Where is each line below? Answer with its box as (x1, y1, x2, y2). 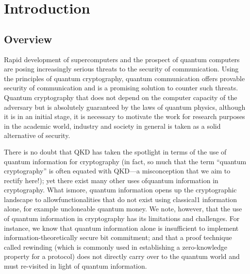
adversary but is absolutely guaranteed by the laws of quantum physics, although (4, 102, 246, 112)
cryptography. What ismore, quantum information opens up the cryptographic (4, 185, 237, 195)
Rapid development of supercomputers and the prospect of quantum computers (4, 54, 240, 64)
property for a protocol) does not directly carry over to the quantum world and (4, 251, 240, 261)
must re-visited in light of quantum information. (4, 261, 147, 271)
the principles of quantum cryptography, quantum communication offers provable (4, 73, 245, 83)
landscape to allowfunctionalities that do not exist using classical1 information (4, 194, 237, 204)
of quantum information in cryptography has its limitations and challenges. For (4, 213, 240, 223)
